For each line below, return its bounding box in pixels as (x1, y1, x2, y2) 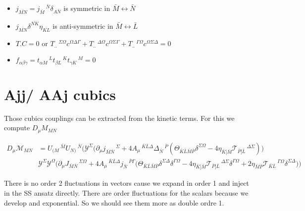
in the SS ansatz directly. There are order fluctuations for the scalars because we (4, 187, 249, 198)
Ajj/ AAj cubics (4, 84, 116, 104)
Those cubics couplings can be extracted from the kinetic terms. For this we (4, 112, 235, 123)
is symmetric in (63, 3, 110, 13)
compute (4, 122, 30, 133)
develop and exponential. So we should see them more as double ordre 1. (4, 197, 224, 208)
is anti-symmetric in (52, 20, 113, 31)
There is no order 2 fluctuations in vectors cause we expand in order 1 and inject (4, 178, 249, 188)
